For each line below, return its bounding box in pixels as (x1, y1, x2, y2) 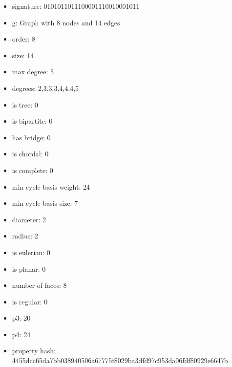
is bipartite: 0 (12, 116, 53, 126)
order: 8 (12, 34, 36, 44)
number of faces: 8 (12, 280, 67, 290)
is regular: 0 (12, 296, 48, 306)
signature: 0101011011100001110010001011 (12, 1, 140, 11)
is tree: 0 (12, 99, 38, 109)
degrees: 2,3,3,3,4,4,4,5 (12, 83, 79, 93)
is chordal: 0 (12, 149, 49, 159)
